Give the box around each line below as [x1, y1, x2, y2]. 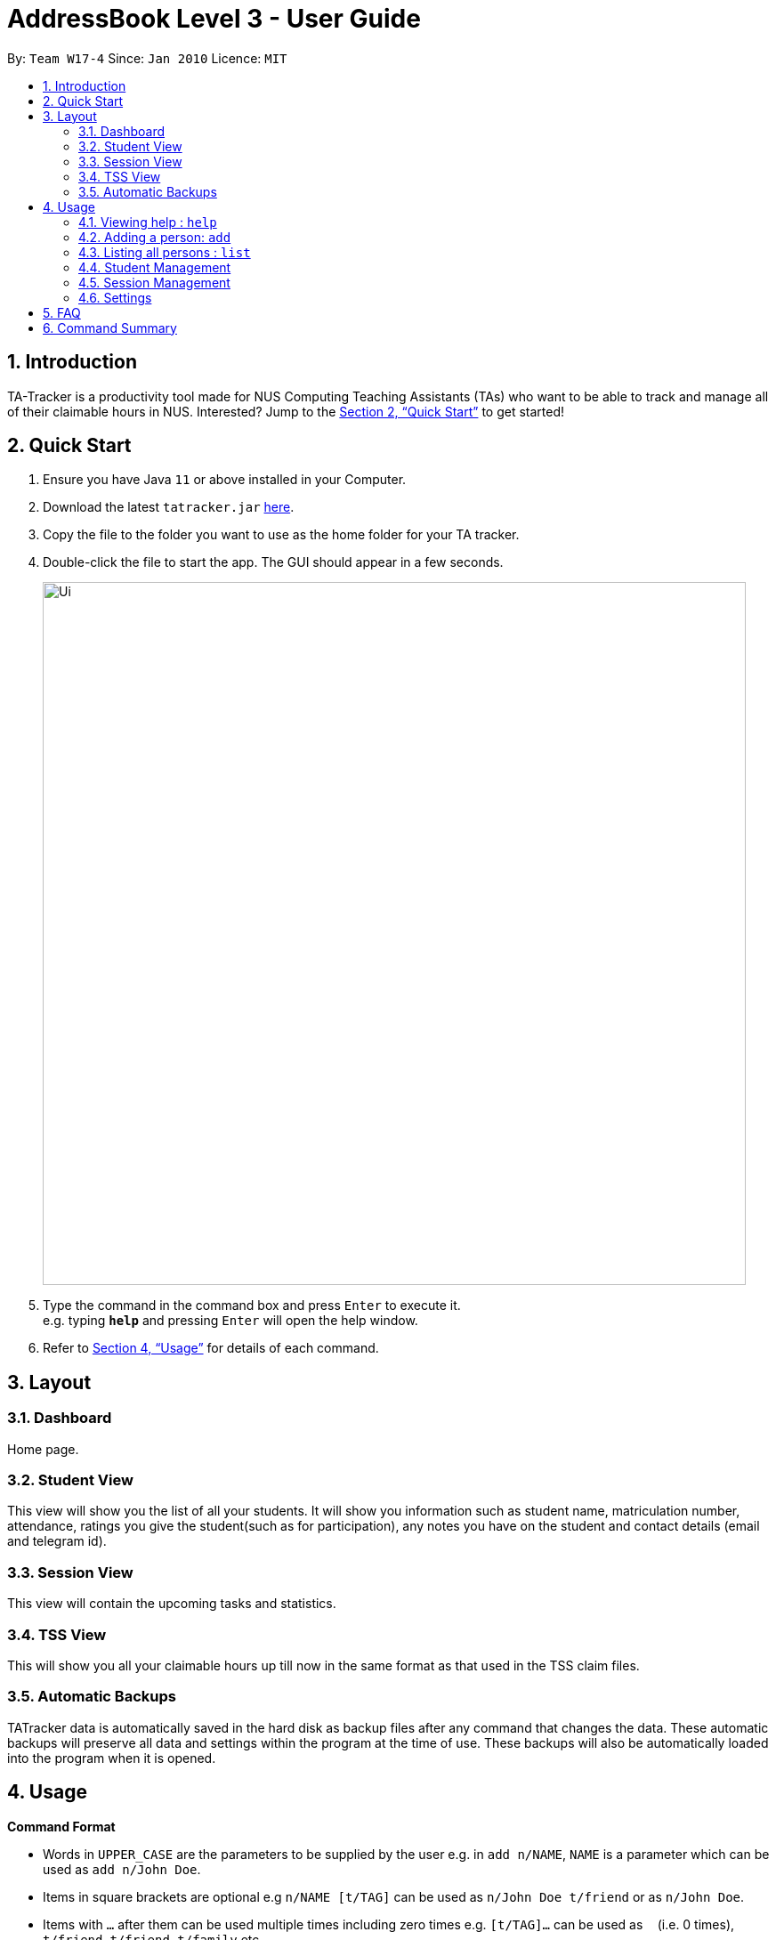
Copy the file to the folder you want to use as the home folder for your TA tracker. [43, 527, 520, 543]
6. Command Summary [43, 319, 177, 335]
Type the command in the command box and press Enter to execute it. [43, 1297, 461, 1314]
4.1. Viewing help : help [78, 214, 217, 230]
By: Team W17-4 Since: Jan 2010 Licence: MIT [7, 50, 287, 66]
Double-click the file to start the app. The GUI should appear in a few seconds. [43, 554, 504, 570]
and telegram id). [7, 1533, 107, 1549]
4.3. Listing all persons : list [78, 244, 251, 260]
